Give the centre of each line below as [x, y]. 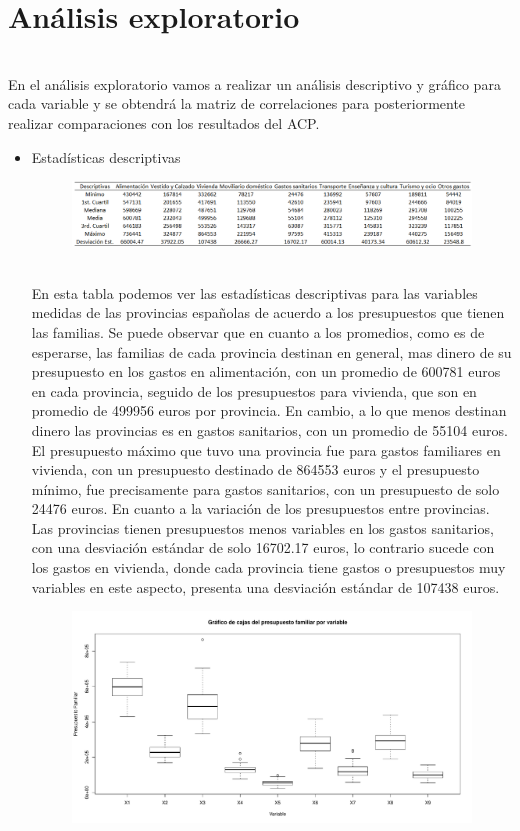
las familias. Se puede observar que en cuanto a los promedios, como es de [258, 331]
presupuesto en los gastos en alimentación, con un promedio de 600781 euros [266, 371]
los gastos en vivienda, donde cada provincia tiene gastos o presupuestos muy [268, 567]
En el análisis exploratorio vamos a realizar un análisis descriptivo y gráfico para [254, 83]
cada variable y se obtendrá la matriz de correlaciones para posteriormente [237, 103]
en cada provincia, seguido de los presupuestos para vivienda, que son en [254, 390]
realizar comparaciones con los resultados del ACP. [164, 122]
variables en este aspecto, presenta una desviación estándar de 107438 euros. [265, 586]
